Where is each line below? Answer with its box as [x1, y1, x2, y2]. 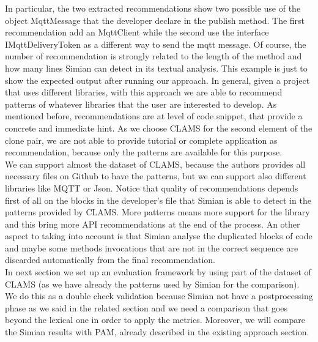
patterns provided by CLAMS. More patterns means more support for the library [5, 206, 310, 218]
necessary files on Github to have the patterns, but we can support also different [5, 169, 306, 182]
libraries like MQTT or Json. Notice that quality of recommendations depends [5, 181, 298, 194]
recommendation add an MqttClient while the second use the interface [5, 26, 269, 39]
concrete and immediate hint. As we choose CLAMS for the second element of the [5, 121, 312, 134]
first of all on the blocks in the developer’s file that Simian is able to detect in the [5, 193, 311, 206]
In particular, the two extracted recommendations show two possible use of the [5, 2, 301, 14]
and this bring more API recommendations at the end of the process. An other [5, 217, 300, 230]
